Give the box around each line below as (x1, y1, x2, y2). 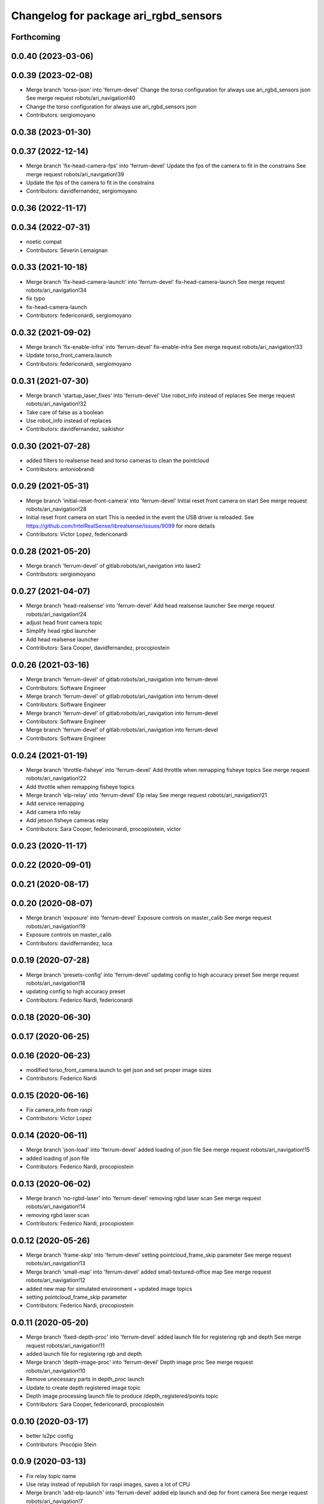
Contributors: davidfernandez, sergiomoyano (26, 187, 137, 195)
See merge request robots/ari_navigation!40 (26, 94, 136, 102)
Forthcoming (11, 32, 61, 42)
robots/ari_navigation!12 (26, 1277, 86, 1284)
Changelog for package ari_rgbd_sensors (11, 9, 223, 22)
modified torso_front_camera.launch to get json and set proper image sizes (26, 1066, 212, 1073)
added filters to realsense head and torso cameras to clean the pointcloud (26, 457, 209, 464)
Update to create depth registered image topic (26, 1384, 141, 1391)
